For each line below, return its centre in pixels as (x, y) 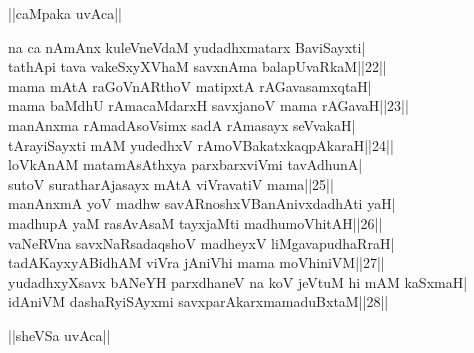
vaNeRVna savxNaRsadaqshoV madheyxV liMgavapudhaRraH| (201, 242)
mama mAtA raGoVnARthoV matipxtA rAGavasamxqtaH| (190, 85)
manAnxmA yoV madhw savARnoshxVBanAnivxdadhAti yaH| (202, 203)
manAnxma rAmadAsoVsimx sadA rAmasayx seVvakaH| (182, 124)
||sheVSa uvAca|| (59, 334)
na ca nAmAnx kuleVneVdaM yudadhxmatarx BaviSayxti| (187, 46)
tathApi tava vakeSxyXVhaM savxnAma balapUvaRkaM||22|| (197, 66)
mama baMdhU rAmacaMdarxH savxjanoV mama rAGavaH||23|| (208, 105)
